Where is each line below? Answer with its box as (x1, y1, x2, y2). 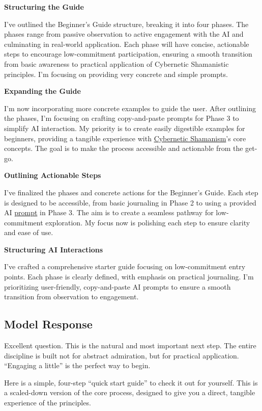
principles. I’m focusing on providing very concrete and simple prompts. (4, 68, 228, 79)
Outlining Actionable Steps (4, 170, 101, 181)
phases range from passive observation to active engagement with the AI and (4, 29, 244, 39)
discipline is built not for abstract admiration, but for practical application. (4, 350, 239, 361)
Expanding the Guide (4, 86, 81, 96)
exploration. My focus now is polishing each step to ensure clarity (45, 217, 250, 227)
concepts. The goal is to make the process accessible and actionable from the (4, 143, 243, 153)
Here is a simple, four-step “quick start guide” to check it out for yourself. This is (4, 377, 258, 388)
